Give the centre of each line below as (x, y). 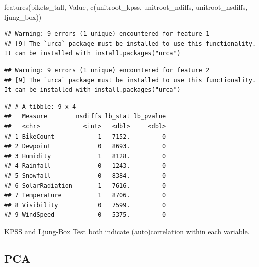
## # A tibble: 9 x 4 (40, 107)
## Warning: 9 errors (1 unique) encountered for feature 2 (107, 70)
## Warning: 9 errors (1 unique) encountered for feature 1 (107, 34)
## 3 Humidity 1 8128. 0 (85, 156)
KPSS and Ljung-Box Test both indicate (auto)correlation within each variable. (127, 231)
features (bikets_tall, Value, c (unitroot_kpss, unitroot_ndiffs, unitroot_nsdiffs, (126, 7)
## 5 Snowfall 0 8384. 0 (85, 175)
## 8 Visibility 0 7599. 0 (85, 205)
